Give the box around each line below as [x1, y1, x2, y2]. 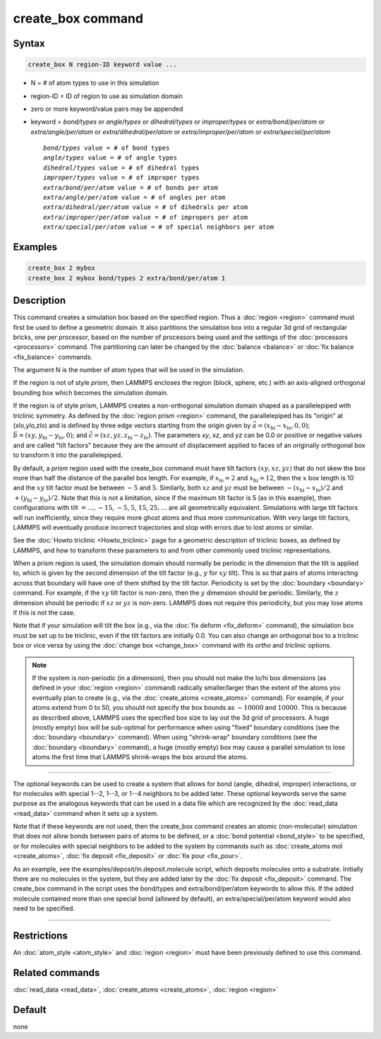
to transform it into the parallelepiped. [13, 451, 123, 459]
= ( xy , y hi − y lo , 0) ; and [18, 431, 87, 441]
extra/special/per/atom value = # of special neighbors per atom [43, 223, 274, 231]
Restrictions [13, 930, 68, 942]
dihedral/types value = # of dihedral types [43, 163, 200, 172]
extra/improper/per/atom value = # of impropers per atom [43, 213, 248, 221]
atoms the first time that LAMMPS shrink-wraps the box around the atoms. [32, 753, 248, 761]
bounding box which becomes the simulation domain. [13, 388, 169, 397]
